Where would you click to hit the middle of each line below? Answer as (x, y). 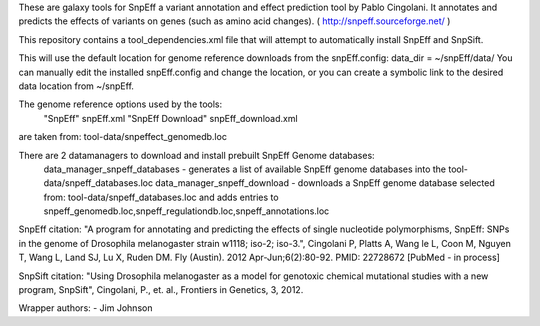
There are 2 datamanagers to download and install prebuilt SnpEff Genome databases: (196, 155)
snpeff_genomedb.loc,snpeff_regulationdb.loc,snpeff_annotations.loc (186, 211)
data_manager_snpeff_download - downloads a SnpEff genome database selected (325, 183)
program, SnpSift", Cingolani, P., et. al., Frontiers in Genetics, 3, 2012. (161, 290)
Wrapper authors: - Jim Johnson (85, 308)
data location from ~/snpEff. (76, 86)
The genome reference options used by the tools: (120, 104)
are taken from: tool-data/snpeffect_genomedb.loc (122, 137)
